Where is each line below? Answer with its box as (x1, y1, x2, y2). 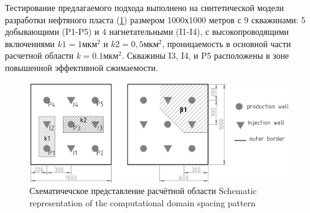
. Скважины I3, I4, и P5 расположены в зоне (121, 49, 289, 62)
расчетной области (5, 49, 74, 62)
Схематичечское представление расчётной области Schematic (29, 184, 257, 197)
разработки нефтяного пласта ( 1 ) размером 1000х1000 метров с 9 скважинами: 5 (5, 13, 306, 26)
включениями (5, 37, 55, 50)
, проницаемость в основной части (162, 37, 291, 50)
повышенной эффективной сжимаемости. (5, 61, 158, 73)
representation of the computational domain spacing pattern (29, 196, 255, 209)
